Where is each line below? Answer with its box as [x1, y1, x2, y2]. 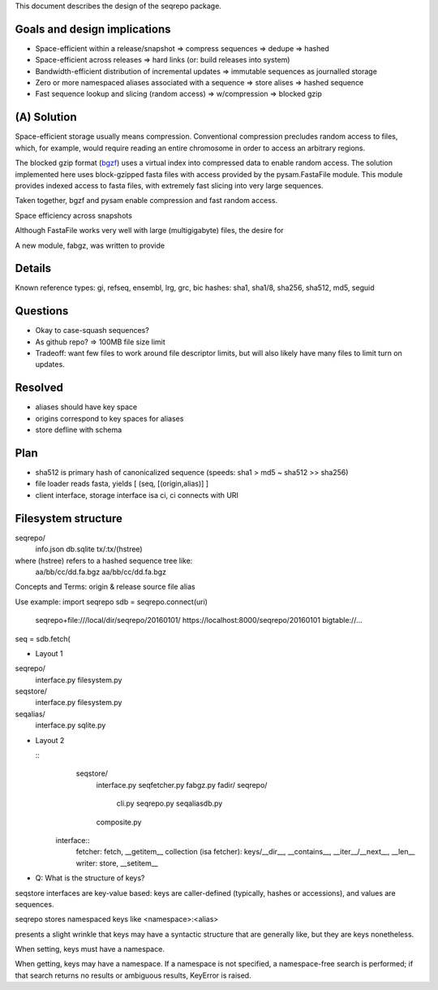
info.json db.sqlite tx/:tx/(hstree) [35, 544, 143, 554]
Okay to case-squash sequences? [35, 326, 149, 335]
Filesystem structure [15, 512, 123, 525]
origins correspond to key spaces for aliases [35, 413, 184, 423]
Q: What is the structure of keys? [35, 873, 145, 883]
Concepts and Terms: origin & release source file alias [15, 581, 195, 592]
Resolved [15, 381, 64, 395]
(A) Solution [15, 110, 77, 124]
